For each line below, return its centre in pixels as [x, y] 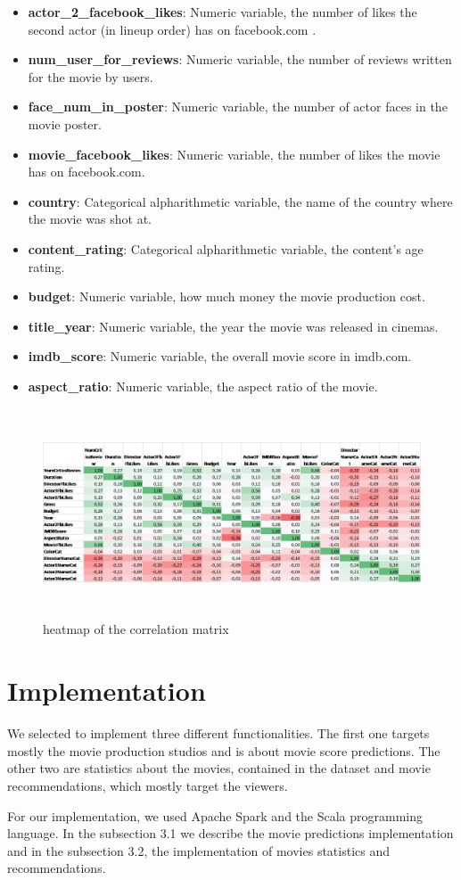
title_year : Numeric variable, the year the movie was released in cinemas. [233, 326]
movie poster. [65, 123]
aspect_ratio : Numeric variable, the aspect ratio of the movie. [203, 386]
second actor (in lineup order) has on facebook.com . [172, 29]
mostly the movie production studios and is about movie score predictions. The [224, 750]
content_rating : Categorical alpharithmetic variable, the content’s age [226, 248]
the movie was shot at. [90, 219]
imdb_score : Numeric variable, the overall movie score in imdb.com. [220, 356]
